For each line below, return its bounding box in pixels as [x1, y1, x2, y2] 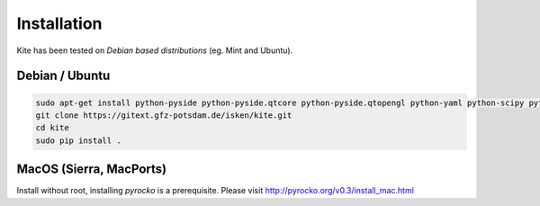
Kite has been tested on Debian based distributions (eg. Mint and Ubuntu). [16, 45, 293, 56]
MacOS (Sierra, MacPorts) [16, 162, 166, 177]
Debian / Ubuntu [16, 68, 111, 84]
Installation [16, 13, 103, 33]
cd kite [35, 122, 69, 133]
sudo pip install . [35, 135, 121, 146]
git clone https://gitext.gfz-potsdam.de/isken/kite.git [35, 110, 292, 121]
